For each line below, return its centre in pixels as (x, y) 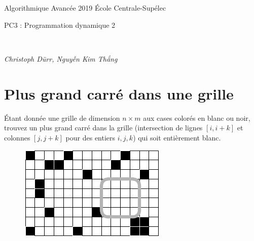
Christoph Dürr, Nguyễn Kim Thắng (61, 58)
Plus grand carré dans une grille (119, 93)
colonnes (17, 137)
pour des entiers (90, 137)
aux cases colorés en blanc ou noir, (197, 117)
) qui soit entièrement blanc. (177, 137)
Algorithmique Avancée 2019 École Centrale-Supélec (85, 8)
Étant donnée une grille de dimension (62, 117)
